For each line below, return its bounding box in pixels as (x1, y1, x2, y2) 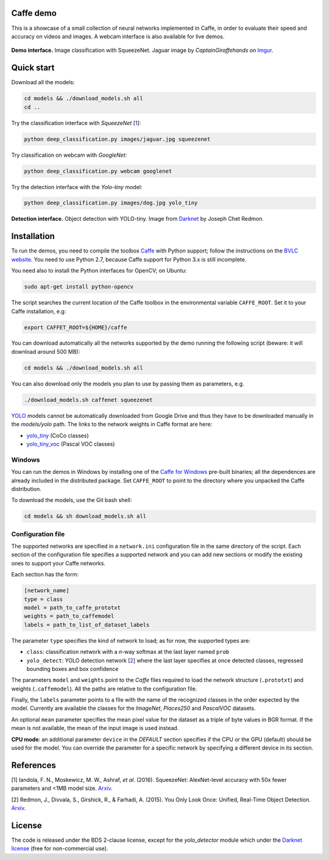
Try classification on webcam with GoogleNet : (11, 151, 127, 159)
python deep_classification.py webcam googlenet (24, 168, 172, 174)
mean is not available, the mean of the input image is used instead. (11, 725, 179, 732)
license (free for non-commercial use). (11, 845, 108, 852)
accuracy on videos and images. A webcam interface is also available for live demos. (11, 32, 225, 40)
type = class (24, 595, 63, 603)
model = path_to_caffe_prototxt (24, 604, 121, 611)
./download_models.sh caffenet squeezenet (24, 396, 153, 403)
